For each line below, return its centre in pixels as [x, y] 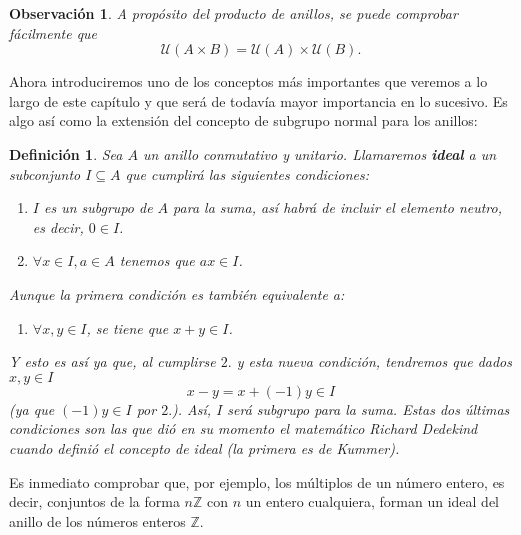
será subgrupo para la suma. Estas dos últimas [368, 408]
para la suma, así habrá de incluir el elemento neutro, [338, 207]
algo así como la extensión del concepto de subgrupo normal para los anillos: [243, 120]
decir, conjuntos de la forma [94, 501]
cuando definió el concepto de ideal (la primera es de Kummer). [204, 447]
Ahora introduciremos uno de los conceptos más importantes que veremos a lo [248, 81]
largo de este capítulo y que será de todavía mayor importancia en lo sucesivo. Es [258, 100]
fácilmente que [53, 32]
